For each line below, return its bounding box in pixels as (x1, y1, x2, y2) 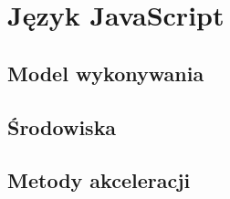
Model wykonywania (7, 58, 204, 87)
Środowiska (7, 112, 117, 141)
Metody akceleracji (7, 166, 191, 194)
